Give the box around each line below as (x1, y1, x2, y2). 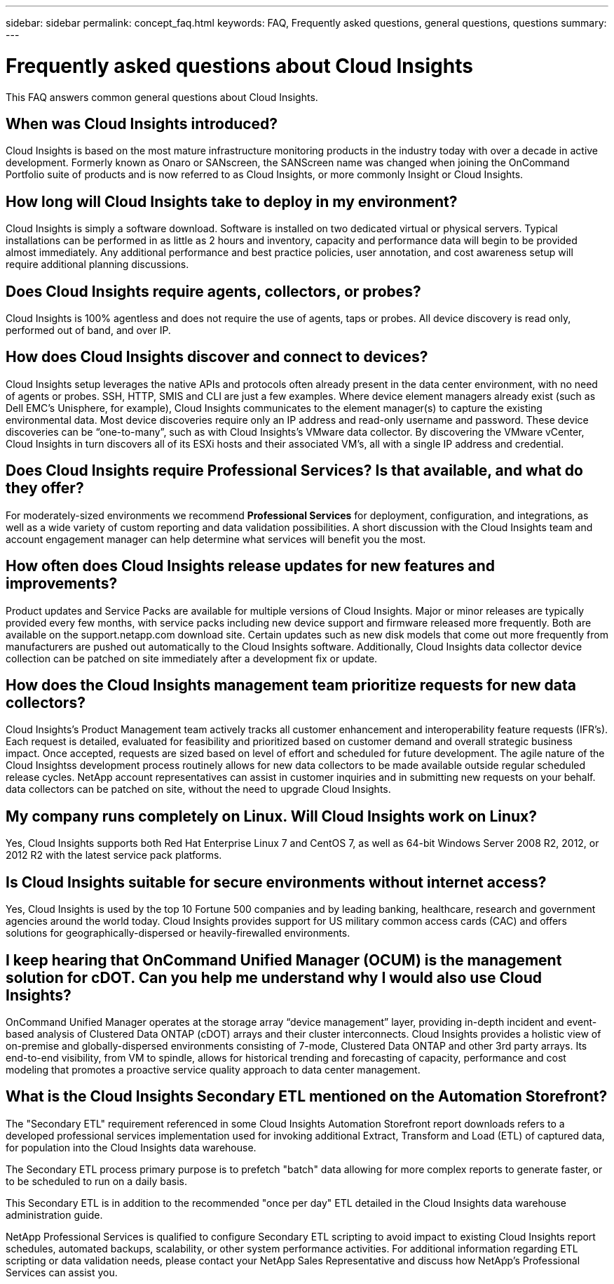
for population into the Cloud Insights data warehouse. (6, 1141, 257, 1153)
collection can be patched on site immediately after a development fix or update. (6, 652, 378, 664)
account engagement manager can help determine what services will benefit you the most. (6, 533, 426, 545)
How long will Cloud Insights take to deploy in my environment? (6, 192, 458, 210)
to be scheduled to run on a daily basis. (6, 1175, 187, 1187)
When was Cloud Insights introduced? (6, 114, 278, 133)
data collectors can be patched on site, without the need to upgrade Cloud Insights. (6, 783, 391, 796)
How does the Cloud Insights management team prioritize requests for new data (6, 676, 577, 694)
